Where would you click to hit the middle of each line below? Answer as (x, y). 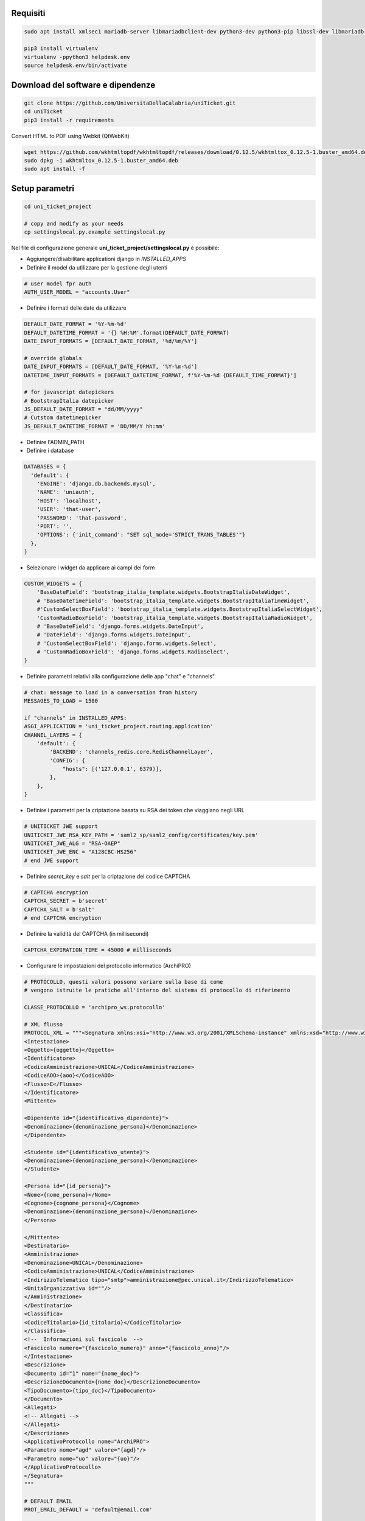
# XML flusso (43, 1024)
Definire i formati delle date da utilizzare (77, 308)
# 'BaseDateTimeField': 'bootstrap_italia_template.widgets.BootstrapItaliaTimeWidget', (173, 600)
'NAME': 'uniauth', (66, 492)
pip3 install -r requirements (69, 120)
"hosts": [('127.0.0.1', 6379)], (112, 769)
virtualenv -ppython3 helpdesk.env (77, 57)
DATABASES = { (45, 467)
